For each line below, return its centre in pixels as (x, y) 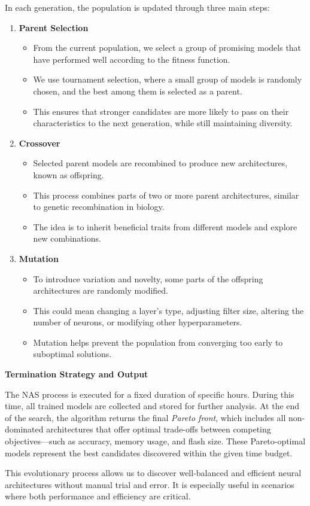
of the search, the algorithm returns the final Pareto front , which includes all (145, 417)
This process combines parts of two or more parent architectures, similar (166, 195)
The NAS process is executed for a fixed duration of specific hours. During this (150, 394)
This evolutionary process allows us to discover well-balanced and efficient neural (153, 473)
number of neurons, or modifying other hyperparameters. (138, 322)
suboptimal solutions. (72, 354)
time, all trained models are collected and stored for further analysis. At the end (152, 406)
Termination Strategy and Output (77, 374)
